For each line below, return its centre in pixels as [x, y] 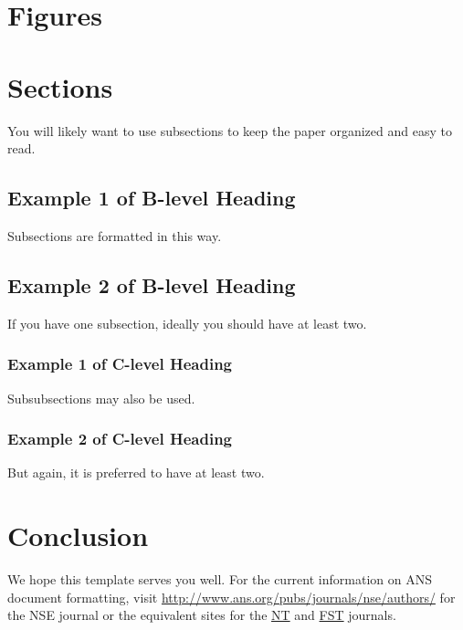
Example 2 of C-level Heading [120, 439]
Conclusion [78, 535]
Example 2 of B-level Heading [152, 284]
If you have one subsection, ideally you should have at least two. [187, 323]
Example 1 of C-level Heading [120, 364]
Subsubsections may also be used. [101, 398]
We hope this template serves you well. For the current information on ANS [220, 579]
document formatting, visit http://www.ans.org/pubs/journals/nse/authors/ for [231, 597]
